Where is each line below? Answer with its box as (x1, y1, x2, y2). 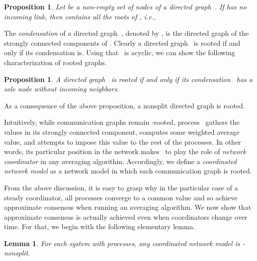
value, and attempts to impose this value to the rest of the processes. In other (4, 136, 241, 147)
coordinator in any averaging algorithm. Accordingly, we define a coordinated (4, 156, 237, 166)
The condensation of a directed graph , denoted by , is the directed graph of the (4, 28, 249, 38)
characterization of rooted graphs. (4, 57, 107, 67)
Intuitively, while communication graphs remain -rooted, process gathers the (4, 117, 240, 127)
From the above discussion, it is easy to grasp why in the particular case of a (4, 182, 238, 192)
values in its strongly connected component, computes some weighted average (4, 126, 240, 137)
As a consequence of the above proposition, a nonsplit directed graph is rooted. (4, 100, 245, 110)
